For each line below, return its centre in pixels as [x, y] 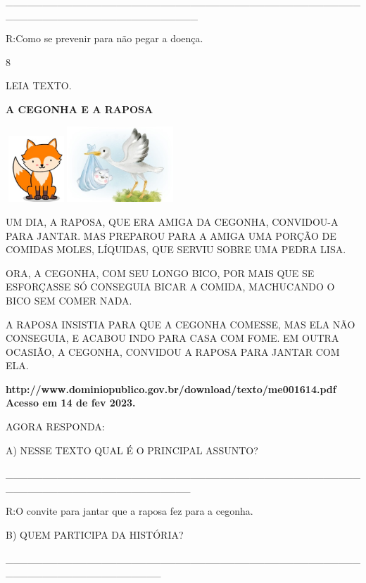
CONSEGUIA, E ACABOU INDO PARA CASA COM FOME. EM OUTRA [172, 338]
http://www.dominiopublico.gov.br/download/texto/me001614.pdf [171, 389]
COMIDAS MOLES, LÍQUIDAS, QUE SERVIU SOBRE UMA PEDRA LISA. [176, 249]
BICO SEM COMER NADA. [69, 300]
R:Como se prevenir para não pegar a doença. [105, 38]
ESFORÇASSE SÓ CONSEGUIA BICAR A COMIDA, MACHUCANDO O [170, 287]
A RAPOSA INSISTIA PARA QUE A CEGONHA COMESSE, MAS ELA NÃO [181, 324]
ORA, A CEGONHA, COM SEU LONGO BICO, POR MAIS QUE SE [160, 273]
